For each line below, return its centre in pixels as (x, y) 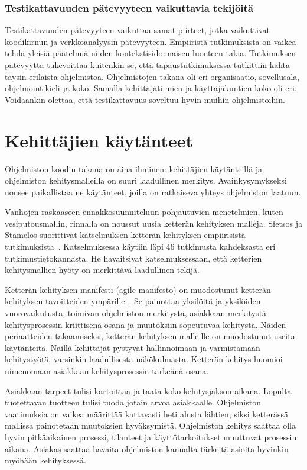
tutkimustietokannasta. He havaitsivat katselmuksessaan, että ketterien (133, 258)
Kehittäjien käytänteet (99, 140)
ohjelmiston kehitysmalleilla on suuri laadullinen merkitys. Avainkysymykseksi (146, 180)
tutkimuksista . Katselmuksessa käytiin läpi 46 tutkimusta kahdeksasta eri (140, 247)
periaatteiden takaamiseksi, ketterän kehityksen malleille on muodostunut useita (150, 336)
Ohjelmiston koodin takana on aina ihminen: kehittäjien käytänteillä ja (134, 168)
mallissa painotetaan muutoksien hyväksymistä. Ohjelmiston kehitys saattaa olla (150, 425)
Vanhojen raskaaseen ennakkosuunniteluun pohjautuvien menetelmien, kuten (144, 212)
